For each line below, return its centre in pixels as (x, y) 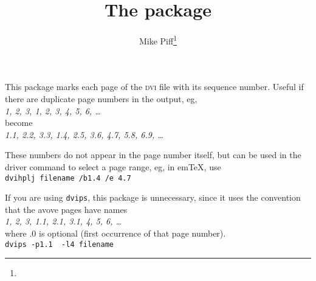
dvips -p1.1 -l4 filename (59, 244)
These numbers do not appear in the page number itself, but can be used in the (153, 155)
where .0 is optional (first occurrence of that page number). (115, 233)
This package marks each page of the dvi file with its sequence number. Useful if (154, 87)
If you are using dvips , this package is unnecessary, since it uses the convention (153, 197)
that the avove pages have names (66, 209)
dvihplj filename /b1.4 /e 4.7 (68, 178)
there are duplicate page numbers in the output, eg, (101, 98)
